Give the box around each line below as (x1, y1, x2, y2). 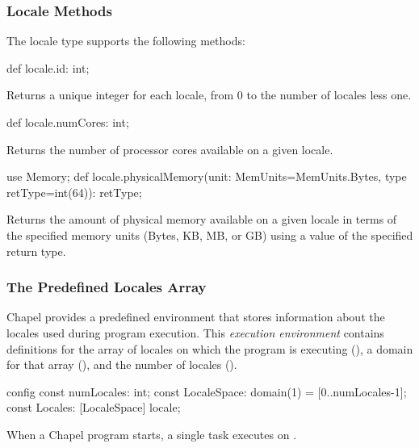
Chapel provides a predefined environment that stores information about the (6, 308, 385, 325)
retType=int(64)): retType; (6, 183, 142, 200)
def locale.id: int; (6, 59, 90, 76)
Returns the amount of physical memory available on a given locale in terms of (6, 211, 397, 228)
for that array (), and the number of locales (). (6, 356, 237, 373)
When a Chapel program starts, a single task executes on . (6, 425, 297, 442)
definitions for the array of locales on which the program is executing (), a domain (6, 340, 413, 357)
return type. (6, 242, 66, 259)
